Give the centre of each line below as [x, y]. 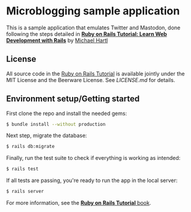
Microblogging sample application [93, 11]
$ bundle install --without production [56, 124]
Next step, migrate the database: [47, 135]
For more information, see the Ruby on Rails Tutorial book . [79, 203]
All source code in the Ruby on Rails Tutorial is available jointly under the [95, 74]
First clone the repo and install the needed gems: [67, 113]
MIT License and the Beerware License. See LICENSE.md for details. [91, 80]
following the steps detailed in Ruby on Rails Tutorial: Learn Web [87, 34]
